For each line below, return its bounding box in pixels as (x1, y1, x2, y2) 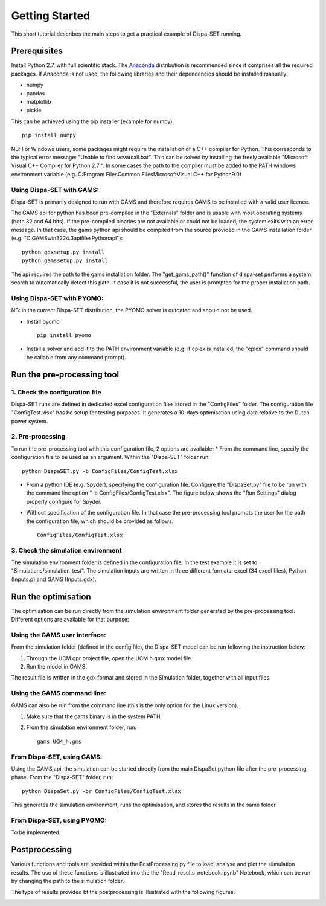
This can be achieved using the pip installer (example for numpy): (11, 118, 174, 125)
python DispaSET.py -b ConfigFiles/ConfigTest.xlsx (22, 467, 178, 474)
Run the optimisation (11, 591, 91, 602)
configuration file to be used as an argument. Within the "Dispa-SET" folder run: (11, 454, 211, 461)
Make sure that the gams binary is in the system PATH (26, 713, 161, 720)
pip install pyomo (37, 332, 92, 338)
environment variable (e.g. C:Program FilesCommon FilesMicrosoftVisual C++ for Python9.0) (11, 170, 241, 178)
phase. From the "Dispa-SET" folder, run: (11, 774, 113, 781)
